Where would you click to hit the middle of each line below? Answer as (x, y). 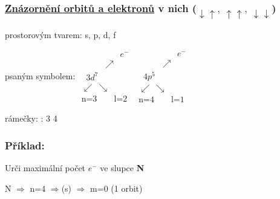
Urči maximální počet (45, 167)
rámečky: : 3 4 (31, 118)
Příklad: (25, 145)
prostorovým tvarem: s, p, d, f (60, 35)
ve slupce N (122, 167)
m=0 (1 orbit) (116, 188)
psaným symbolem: (40, 75)
